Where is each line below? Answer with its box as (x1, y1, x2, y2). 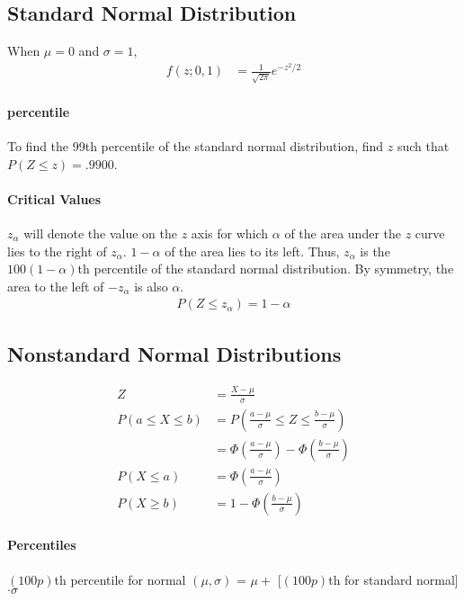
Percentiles (7, 535, 76, 554)
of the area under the (284, 223, 401, 242)
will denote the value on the (23, 223, 177, 242)
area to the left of (7, 276, 104, 295)
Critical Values (7, 189, 102, 208)
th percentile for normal (54, 570, 186, 588)
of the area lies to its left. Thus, (165, 241, 340, 260)
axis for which (191, 223, 269, 242)
